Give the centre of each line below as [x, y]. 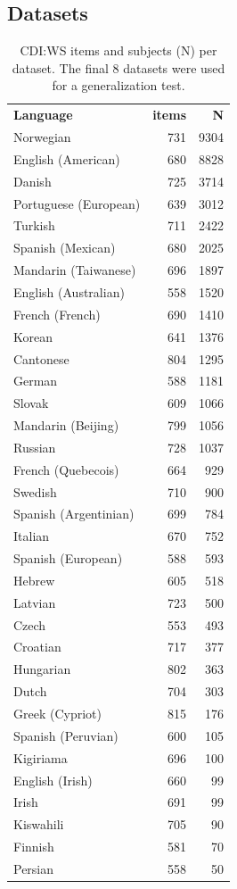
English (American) [67, 158]
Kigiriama [41, 757]
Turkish [34, 225]
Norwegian [42, 137]
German [36, 381]
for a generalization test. [118, 85]
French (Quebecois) [66, 469]
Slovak [31, 403]
